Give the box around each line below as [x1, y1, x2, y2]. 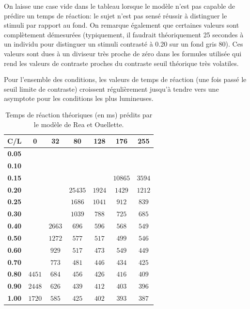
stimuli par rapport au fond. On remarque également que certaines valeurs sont [4, 20, 239, 30]
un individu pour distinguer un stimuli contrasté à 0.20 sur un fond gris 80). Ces [4, 39, 243, 49]
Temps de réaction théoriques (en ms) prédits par [5, 109, 153, 119]
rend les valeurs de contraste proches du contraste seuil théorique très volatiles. [4, 58, 239, 68]
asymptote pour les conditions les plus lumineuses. [4, 93, 154, 103]
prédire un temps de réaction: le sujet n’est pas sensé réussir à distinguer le [4, 10, 227, 20]
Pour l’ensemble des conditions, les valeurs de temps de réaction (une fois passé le [4, 74, 247, 84]
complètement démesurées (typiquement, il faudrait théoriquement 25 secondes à [4, 29, 244, 39]
